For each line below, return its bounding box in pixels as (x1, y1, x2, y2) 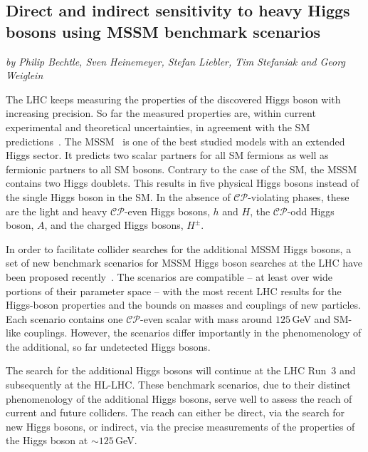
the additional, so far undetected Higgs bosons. (6, 339, 211, 354)
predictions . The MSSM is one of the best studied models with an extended (6, 133, 345, 148)
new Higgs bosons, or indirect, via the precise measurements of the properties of (6, 418, 355, 433)
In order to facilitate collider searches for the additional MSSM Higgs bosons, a (6, 241, 352, 256)
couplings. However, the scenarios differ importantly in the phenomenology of (23, 325, 362, 340)
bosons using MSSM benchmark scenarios (6, 20, 321, 42)
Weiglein (6, 68, 43, 83)
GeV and (292, 311, 331, 326)
